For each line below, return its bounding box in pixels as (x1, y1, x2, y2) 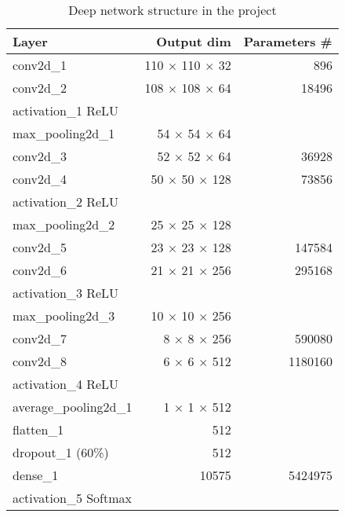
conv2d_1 (13, 56, 67, 74)
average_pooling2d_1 (13, 398, 133, 416)
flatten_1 (13, 420, 64, 438)
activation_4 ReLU (13, 375, 119, 393)
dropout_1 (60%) (13, 443, 109, 461)
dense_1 (13, 466, 59, 484)
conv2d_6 (13, 261, 67, 279)
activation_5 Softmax (13, 489, 133, 507)
